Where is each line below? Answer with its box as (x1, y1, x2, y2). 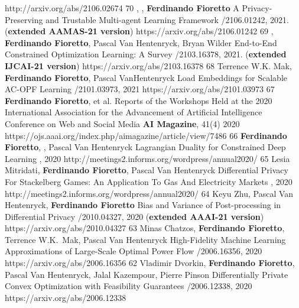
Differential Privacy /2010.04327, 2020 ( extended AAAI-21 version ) (5, 210, 264, 222)
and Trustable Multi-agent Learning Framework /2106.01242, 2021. (45, 13, 289, 25)
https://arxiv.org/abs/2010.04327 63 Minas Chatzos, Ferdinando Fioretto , (5, 222, 285, 234)
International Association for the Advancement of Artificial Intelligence (5, 106, 262, 118)
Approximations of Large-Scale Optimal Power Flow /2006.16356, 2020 (5, 245, 262, 257)
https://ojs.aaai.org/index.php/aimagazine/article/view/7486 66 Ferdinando (5, 129, 287, 141)
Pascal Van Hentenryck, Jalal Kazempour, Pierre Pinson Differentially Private (5, 268, 288, 280)
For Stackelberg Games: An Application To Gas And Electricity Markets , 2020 (5, 175, 292, 187)
